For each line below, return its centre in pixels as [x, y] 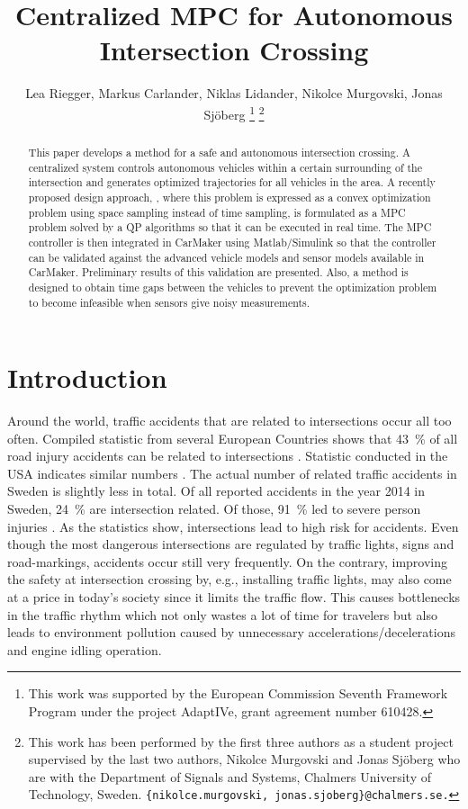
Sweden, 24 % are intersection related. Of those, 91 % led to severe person [214, 509]
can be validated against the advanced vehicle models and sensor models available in [226, 257]
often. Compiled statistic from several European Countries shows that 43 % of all [233, 438]
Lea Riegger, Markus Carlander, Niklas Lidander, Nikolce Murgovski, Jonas [234, 93]
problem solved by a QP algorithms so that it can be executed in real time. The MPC [230, 227]
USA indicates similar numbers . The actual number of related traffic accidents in [232, 473]
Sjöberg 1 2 [234, 112]
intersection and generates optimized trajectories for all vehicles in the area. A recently [232, 182]
